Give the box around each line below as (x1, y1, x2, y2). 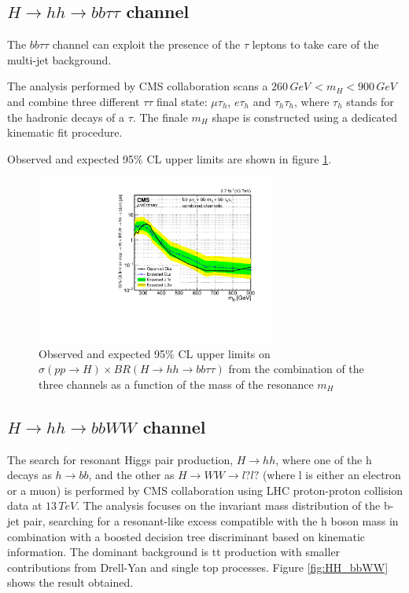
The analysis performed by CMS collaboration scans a (7, 78, 268, 94)
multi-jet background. (7, 51, 112, 68)
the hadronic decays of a (7, 108, 125, 125)
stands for (346, 93, 394, 109)
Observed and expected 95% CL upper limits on (39, 345, 271, 361)
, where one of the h (275, 451, 372, 467)
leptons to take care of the (252, 36, 379, 53)
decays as (7, 467, 52, 483)
